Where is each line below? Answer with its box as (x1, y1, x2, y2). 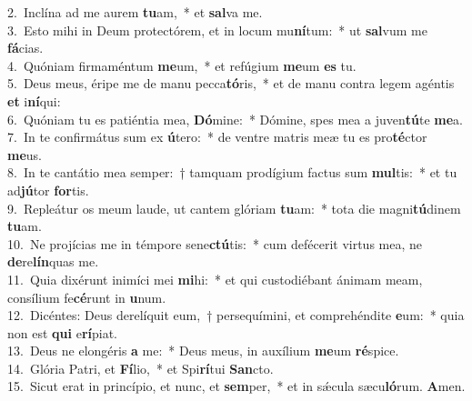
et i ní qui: (7, 91, 61, 110)
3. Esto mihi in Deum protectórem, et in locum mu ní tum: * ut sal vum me (7, 20, 427, 39)
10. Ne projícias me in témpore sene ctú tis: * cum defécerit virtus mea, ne (7, 234, 423, 253)
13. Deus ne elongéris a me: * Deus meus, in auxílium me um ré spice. (7, 341, 399, 360)
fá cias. (7, 38, 44, 57)
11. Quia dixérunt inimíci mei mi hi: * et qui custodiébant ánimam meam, (7, 269, 423, 288)
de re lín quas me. (7, 252, 99, 271)
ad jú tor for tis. (7, 180, 89, 199)
